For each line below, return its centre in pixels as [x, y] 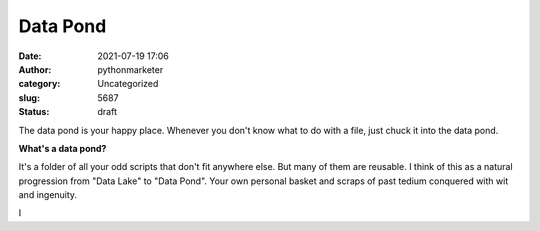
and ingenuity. [48, 195]
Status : [34, 112]
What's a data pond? [62, 148]
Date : [30, 56]
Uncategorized [128, 84]
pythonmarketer [130, 69]
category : [39, 84]
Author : [35, 69]
